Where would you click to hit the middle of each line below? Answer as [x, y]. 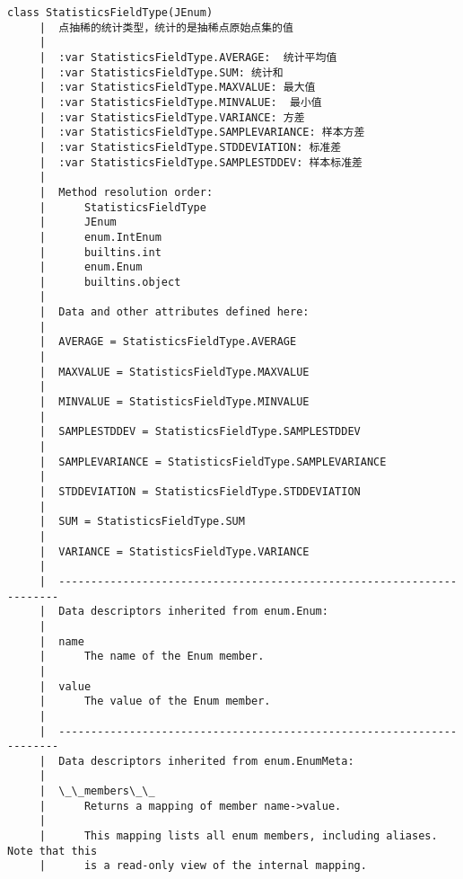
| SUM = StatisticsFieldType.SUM [142, 522]
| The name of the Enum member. [152, 657]
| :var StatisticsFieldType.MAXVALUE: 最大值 [177, 88]
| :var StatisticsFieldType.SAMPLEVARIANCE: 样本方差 [202, 133]
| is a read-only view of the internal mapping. [203, 866]
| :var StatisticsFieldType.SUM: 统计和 [161, 72]
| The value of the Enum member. [155, 701]
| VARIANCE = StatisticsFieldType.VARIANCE [174, 551]
